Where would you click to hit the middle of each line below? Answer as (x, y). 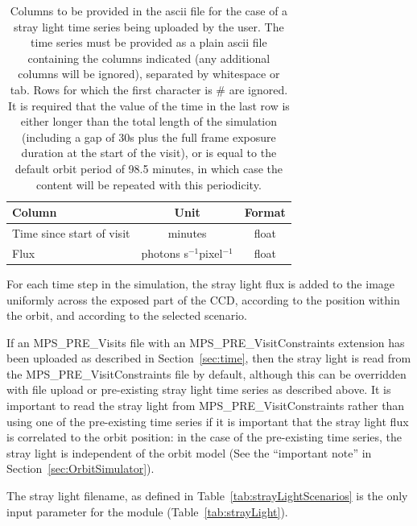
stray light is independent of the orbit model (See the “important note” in (189, 452)
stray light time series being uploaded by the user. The (149, 26)
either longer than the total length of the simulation (149, 121)
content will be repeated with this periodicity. (149, 184)
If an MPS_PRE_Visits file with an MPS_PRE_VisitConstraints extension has (206, 342)
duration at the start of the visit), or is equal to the (149, 153)
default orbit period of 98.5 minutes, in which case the (149, 168)
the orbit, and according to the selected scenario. (127, 315)
